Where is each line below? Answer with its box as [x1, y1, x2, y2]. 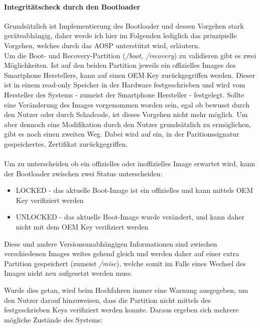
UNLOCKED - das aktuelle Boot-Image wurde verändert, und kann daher [16, 211, 245, 222]
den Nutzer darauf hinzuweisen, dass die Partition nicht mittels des [4, 294, 211, 305]
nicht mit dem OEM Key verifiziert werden [16, 222, 149, 232]
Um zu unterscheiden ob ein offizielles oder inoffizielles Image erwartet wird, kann [4, 158, 255, 169]
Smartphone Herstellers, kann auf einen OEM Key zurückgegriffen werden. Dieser [4, 69, 255, 80]
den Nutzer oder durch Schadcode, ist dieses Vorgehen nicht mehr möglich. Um [4, 109, 248, 120]
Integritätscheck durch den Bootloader [4, 1, 141, 12]
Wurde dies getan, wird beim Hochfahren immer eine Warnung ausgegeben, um [4, 285, 248, 295]
